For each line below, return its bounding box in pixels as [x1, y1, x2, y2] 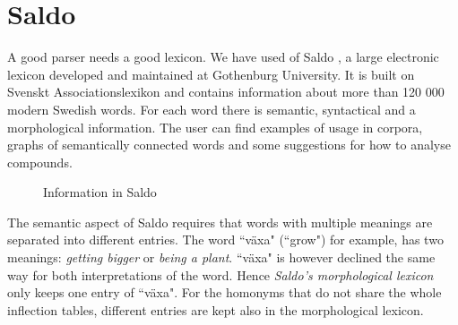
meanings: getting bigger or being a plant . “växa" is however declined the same [7, 248, 436, 267]
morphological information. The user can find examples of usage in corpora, [7, 117, 423, 136]
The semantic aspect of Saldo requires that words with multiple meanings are [7, 212, 433, 231]
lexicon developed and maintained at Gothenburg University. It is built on [7, 64, 415, 83]
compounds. [7, 152, 73, 171]
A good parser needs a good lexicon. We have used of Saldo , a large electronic [7, 47, 439, 66]
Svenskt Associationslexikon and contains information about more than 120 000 [7, 82, 445, 101]
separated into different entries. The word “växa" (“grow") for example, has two [7, 230, 444, 249]
